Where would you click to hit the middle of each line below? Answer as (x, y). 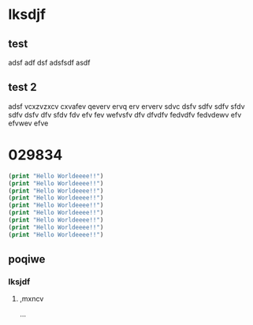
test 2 (22, 87)
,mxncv (32, 299)
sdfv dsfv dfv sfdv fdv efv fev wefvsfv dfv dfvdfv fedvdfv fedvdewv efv (125, 114)
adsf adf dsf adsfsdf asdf (49, 62)
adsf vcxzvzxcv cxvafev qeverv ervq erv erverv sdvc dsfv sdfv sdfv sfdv (127, 106)
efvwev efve (28, 123)
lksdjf (27, 15)
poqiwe (27, 259)
